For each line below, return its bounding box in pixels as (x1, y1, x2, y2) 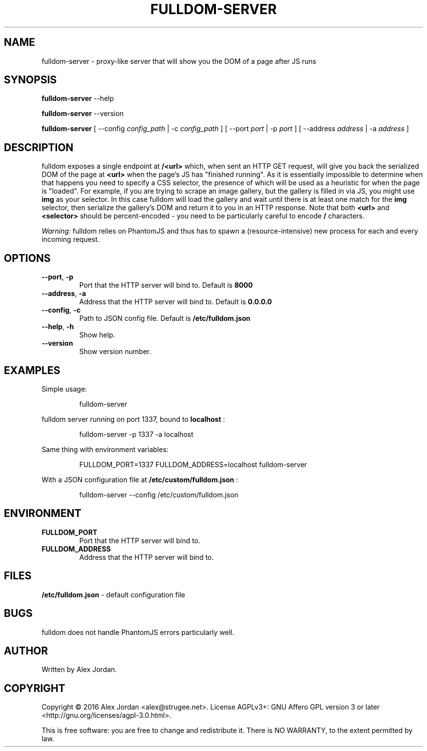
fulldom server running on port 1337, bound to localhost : (41, 415, 225, 423)
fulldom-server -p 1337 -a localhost (79, 430, 194, 438)
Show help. (79, 331, 116, 339)
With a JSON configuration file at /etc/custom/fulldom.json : (41, 475, 238, 484)
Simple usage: (41, 384, 87, 393)
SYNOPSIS (4, 74, 57, 86)
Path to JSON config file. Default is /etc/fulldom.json (79, 314, 251, 323)
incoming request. (41, 235, 100, 244)
